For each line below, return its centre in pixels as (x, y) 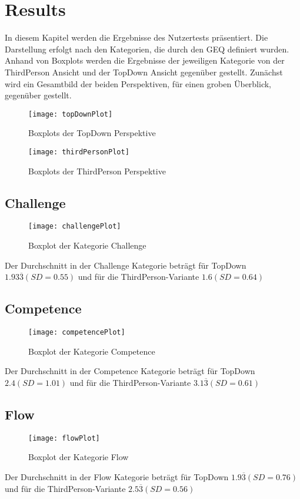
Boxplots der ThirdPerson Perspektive (97, 171)
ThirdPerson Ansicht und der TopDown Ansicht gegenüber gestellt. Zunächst (144, 72)
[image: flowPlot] (64, 438)
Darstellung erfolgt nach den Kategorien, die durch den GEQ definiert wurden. (147, 49)
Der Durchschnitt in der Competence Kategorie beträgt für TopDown (130, 371)
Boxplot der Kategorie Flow (79, 457)
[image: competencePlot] (77, 333)
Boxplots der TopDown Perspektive (92, 133)
